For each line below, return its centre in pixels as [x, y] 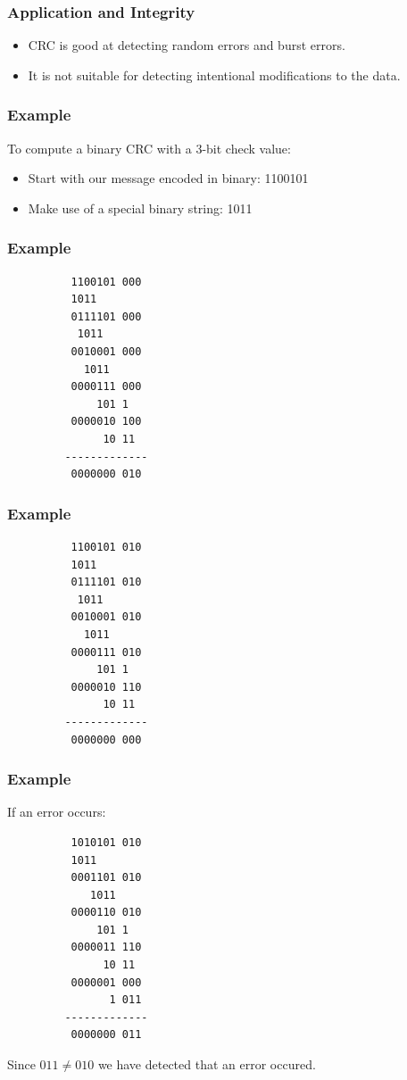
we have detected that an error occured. [207, 1064]
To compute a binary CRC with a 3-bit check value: [149, 148]
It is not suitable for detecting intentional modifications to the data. [214, 75]
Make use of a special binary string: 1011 [140, 208]
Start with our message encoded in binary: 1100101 [168, 178]
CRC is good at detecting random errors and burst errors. [187, 45]
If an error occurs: [57, 812]
